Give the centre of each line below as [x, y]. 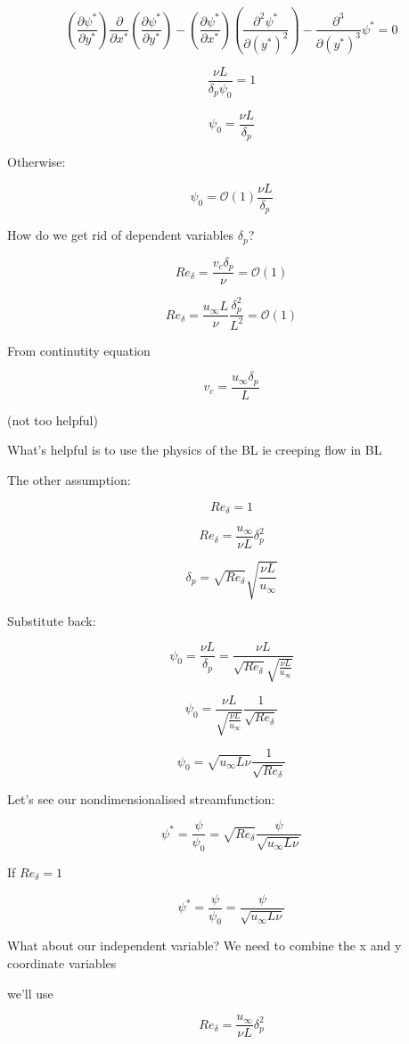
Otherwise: [37, 162]
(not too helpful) [53, 419]
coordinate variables [62, 963]
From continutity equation [79, 350]
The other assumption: [69, 479]
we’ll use [30, 993]
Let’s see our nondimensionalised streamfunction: [141, 798]
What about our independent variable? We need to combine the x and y [204, 945]
